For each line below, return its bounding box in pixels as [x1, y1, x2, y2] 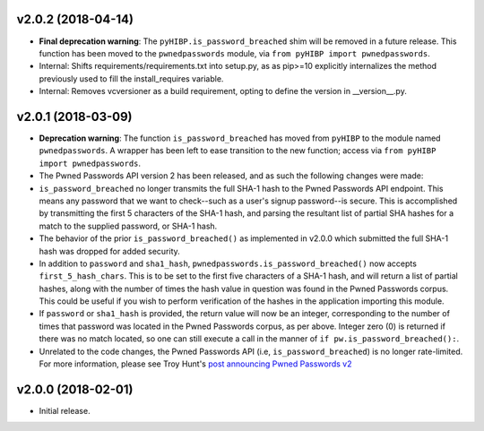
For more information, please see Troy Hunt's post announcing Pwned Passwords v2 [39, 358, 352, 369]
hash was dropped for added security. [39, 246, 181, 256]
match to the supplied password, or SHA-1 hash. [39, 220, 218, 231]
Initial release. [39, 405, 91, 416]
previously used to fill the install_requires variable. [39, 73, 224, 84]
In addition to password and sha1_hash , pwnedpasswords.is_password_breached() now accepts [39, 258, 417, 269]
